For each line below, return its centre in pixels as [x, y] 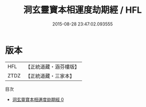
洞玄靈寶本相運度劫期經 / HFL [83, 10]
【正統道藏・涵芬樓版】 [53, 67]
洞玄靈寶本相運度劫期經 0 [38, 99]
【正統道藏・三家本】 [50, 76]
